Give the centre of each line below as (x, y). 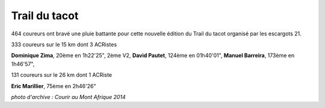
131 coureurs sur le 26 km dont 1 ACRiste (62, 75)
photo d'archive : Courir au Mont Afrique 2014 (68, 97)
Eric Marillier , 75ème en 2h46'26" (54, 86)
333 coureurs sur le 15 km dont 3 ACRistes (64, 44)
